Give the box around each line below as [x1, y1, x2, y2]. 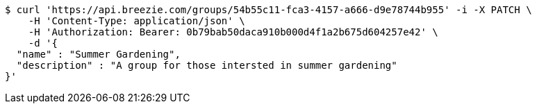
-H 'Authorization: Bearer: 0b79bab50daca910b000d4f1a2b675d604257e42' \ [28, 26, 438, 37]
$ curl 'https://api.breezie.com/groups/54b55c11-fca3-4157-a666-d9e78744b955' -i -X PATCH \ [5, 4, 532, 15]
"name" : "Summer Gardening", [16, 49, 181, 60]
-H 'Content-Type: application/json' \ [28, 15, 245, 26]
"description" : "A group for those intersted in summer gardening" [16, 60, 397, 71]
